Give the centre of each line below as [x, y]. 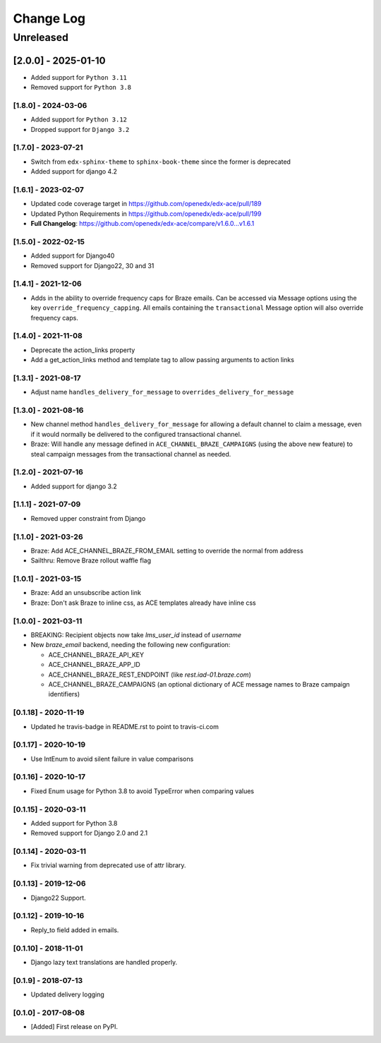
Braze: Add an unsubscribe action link [86, 593]
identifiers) [64, 694]
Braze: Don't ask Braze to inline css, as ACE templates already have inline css [144, 603]
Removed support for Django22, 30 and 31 [92, 265]
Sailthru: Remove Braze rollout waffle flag [91, 560]
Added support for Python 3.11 [79, 77]
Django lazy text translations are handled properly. [104, 962]
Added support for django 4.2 [74, 171]
